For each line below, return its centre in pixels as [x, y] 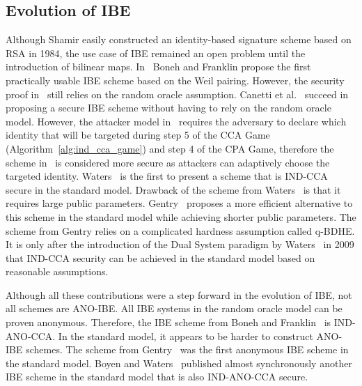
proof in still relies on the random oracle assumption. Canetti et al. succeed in [177, 94]
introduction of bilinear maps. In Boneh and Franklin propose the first [158, 67]
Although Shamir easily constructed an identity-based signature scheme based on [179, 39]
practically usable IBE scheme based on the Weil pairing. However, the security [175, 80]
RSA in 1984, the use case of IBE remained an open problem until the [156, 53]
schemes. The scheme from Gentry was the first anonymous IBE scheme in [187, 349]
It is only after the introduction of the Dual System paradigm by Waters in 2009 [180, 244]
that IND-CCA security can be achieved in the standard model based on [160, 257]
